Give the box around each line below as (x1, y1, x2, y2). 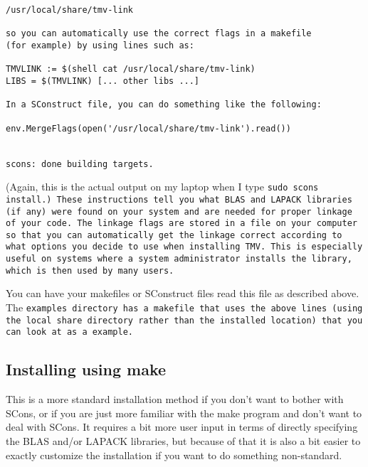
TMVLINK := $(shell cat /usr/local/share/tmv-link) (6, 64, 256, 75)
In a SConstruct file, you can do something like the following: (6, 100, 322, 110)
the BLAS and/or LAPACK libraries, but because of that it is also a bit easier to (6, 433, 361, 448)
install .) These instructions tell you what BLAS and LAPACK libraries (6, 194, 352, 205)
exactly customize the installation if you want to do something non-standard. (6, 447, 342, 462)
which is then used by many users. (6, 265, 174, 276)
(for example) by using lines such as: (6, 40, 194, 50)
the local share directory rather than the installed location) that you (6, 315, 363, 326)
